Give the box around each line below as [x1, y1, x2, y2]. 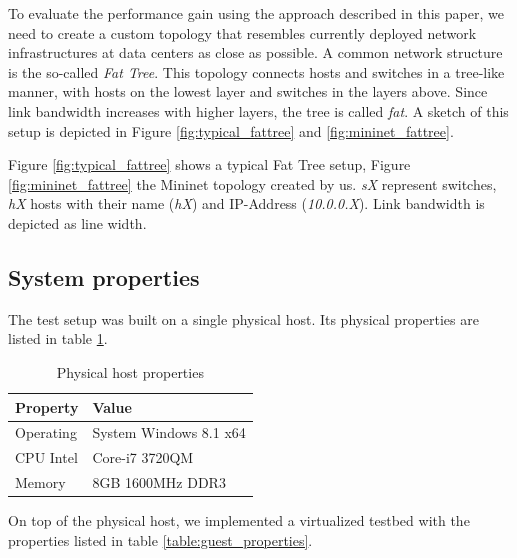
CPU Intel [15, 447, 78, 468]
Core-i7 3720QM [92, 447, 194, 468]
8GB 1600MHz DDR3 [92, 472, 226, 493]
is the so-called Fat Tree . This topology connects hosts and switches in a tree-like [8, 61, 505, 82]
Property [15, 396, 79, 417]
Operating [15, 422, 77, 443]
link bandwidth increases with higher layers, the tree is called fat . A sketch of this [8, 100, 509, 121]
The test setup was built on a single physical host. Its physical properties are [8, 308, 479, 329]
